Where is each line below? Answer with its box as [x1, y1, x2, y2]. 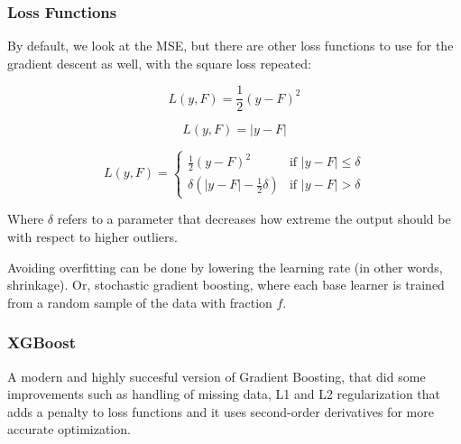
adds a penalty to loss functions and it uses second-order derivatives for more [7, 402, 434, 421]
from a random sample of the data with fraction [7, 292, 272, 311]
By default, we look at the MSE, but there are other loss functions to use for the [7, 36, 454, 55]
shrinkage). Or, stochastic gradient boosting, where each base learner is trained [7, 275, 445, 294]
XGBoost [7, 331, 76, 354]
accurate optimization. [7, 420, 131, 439]
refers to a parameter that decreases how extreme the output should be [57, 209, 451, 228]
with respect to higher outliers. [7, 227, 178, 245]
